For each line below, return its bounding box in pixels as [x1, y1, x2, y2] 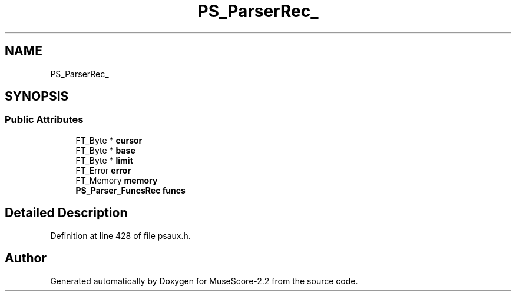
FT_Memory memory [75, 175, 158, 185]
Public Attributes [5, 114, 84, 126]
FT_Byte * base [75, 145, 135, 155]
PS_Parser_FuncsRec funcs [75, 185, 186, 195]
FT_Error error [75, 165, 131, 175]
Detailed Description [5, 205, 128, 221]
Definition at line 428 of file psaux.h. [50, 230, 191, 241]
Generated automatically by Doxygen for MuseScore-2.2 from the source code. [50, 275, 358, 286]
